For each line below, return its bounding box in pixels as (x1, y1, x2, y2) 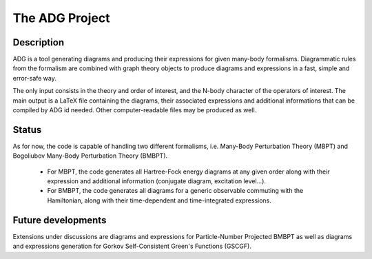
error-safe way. (12, 74, 56, 82)
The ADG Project (12, 10, 110, 25)
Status (12, 124, 42, 136)
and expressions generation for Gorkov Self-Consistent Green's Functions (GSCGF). (12, 242, 251, 251)
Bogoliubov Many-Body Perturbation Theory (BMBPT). (12, 152, 168, 160)
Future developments (12, 214, 107, 226)
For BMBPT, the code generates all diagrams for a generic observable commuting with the (47, 187, 304, 195)
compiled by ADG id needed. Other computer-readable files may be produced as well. (12, 106, 257, 114)
